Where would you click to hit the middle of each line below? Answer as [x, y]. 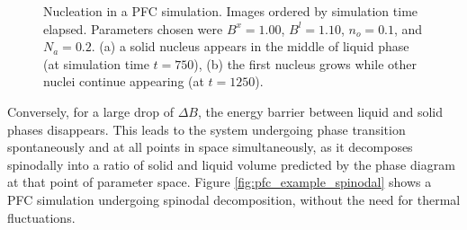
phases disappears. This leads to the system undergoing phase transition [207, 129]
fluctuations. [41, 217]
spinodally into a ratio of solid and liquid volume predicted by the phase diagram [231, 164]
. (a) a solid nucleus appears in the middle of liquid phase [250, 46]
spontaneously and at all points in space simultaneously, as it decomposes [210, 147]
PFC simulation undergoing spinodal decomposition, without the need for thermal [234, 199]
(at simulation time [96, 63]
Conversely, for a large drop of [90, 111]
